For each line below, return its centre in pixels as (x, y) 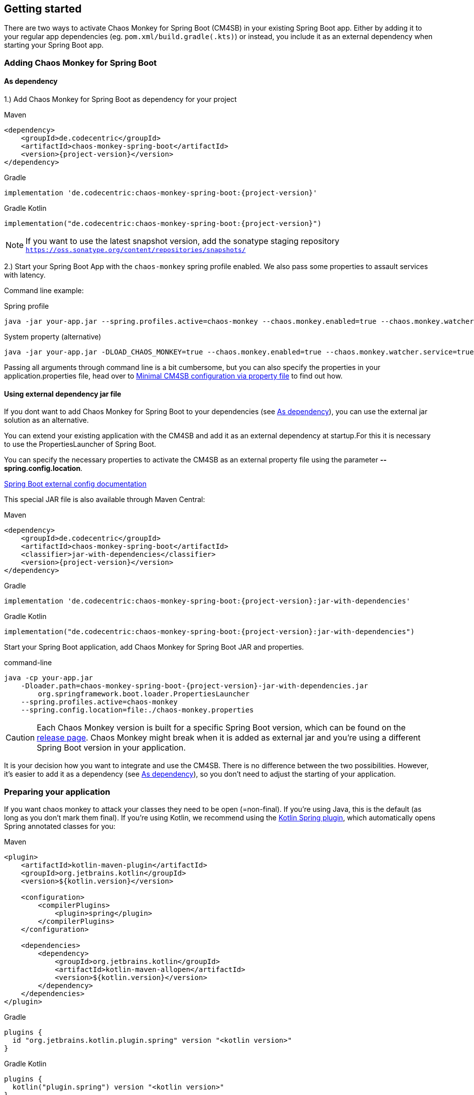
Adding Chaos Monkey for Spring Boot (81, 63)
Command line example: (44, 291)
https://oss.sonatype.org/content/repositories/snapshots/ (136, 250)
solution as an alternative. (46, 420)
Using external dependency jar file (63, 394)
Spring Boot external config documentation (75, 484)
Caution (20, 738)
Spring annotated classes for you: (60, 826)
